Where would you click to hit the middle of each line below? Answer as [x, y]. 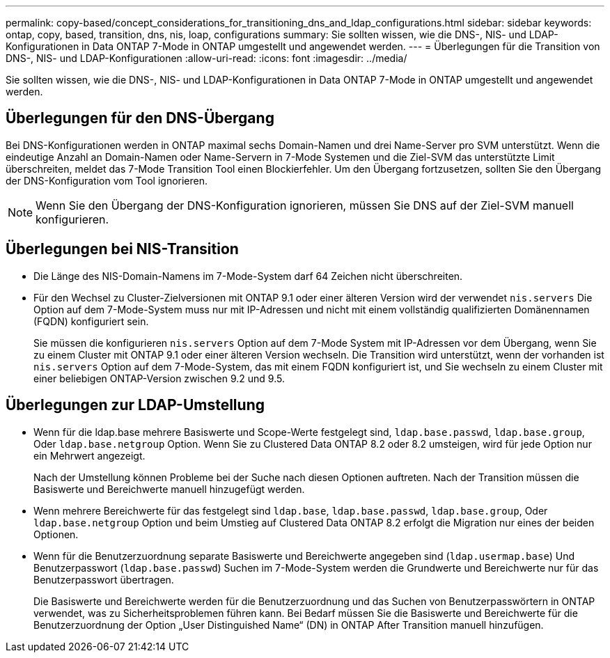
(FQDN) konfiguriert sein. [91, 321]
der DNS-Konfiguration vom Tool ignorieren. [107, 180]
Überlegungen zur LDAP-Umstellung [135, 405]
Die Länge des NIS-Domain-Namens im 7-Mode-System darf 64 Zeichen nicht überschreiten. [248, 276]
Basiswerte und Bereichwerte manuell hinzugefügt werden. [169, 489]
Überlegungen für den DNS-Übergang [140, 118]
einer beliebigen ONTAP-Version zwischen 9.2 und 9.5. [159, 378]
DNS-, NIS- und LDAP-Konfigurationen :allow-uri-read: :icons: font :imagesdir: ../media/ [206, 58]
